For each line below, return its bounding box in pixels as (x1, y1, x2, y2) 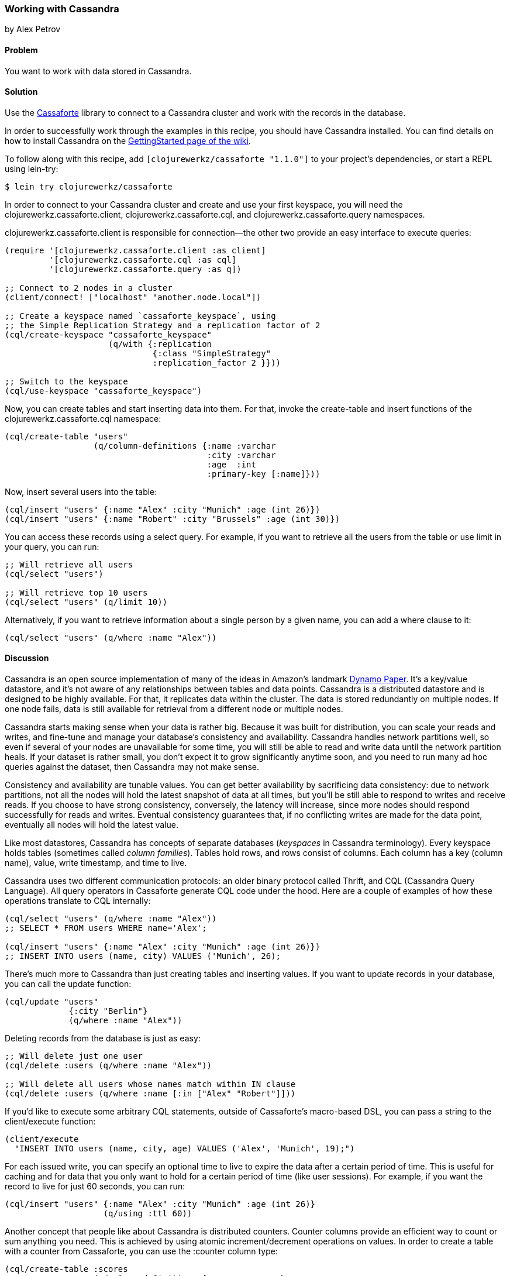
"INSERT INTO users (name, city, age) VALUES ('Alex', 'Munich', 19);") (14, 1144, 355, 1154)
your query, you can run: (5, 541, 99, 552)
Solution (5, 87, 38, 97)
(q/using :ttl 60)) (103, 1209, 192, 1219)
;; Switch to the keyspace (5, 376, 128, 386)
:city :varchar (206, 450, 276, 460)
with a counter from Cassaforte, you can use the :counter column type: (5, 1246, 278, 1257)
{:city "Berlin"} (68, 1006, 148, 1016)
